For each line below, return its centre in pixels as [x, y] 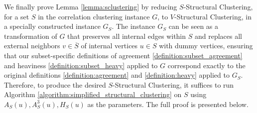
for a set [17, 16]
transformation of [31, 36]
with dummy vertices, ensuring [206, 46]
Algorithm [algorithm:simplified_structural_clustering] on [93, 94]
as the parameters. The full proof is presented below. [168, 104]
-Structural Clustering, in [213, 16]
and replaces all [218, 36]
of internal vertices [109, 46]
